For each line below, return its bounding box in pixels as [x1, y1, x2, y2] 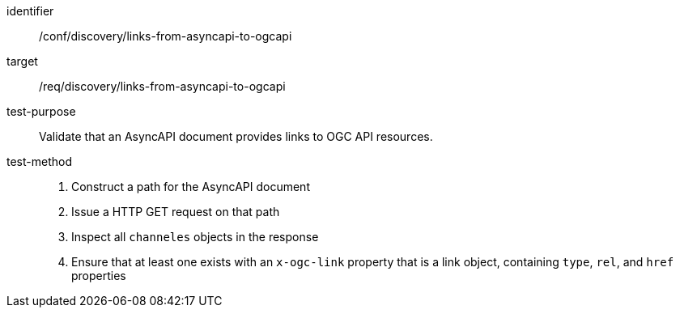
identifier [6, 4, 54, 18]
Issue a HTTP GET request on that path [71, 205, 280, 219]
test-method [6, 155, 72, 168]
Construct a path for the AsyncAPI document [71, 180, 310, 193]
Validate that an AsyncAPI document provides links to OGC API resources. [39, 129, 433, 143]
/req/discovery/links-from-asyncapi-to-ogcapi [39, 79, 286, 93]
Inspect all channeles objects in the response [71, 230, 319, 244]
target [6, 54, 38, 68]
